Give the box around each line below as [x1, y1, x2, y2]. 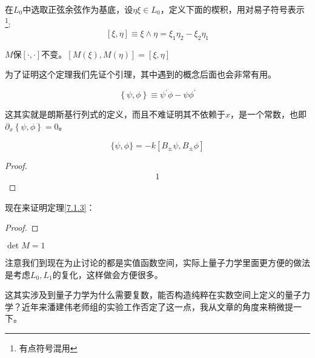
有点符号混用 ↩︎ [19, 341, 78, 354]
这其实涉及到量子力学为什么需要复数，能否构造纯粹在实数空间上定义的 [5, 288, 285, 301]
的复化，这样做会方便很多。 [52, 268, 163, 280]
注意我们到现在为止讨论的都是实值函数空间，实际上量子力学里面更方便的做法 [5, 256, 310, 268]
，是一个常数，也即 [230, 108, 307, 121]
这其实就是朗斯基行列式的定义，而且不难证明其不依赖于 [5, 108, 225, 121]
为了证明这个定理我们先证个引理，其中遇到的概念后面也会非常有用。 [5, 68, 276, 81]
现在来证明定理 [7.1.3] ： [5, 201, 95, 213]
